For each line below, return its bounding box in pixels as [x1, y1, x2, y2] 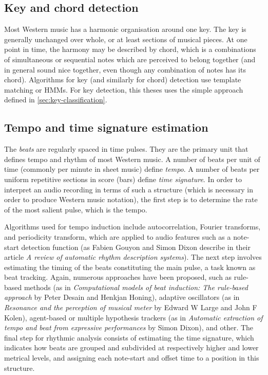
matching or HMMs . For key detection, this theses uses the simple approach [4, 84, 243, 95]
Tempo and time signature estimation [4, 119, 208, 135]
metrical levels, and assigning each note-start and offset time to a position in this [4, 352, 259, 363]
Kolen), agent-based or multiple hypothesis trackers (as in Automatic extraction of [4, 312, 263, 323]
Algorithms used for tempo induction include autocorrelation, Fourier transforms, [4, 221, 261, 232]
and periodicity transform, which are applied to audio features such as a [4, 231, 231, 242]
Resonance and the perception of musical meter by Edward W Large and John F [4, 302, 257, 313]
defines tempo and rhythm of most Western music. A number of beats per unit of [4, 153, 260, 164]
